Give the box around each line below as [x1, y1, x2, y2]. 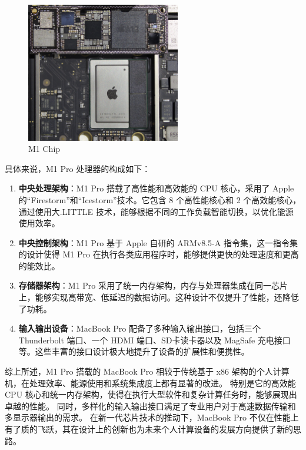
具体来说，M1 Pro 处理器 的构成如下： [5, 162, 151, 174]
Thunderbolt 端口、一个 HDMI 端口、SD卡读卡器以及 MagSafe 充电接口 [18, 333, 291, 346]
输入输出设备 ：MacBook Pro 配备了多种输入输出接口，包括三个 [18, 322, 261, 335]
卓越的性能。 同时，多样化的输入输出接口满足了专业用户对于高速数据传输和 [5, 399, 296, 412]
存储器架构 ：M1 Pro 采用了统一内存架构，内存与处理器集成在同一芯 [18, 279, 280, 292]
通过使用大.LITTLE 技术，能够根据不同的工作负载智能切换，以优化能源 [18, 205, 294, 217]
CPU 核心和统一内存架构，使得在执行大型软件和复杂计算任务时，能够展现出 [5, 388, 297, 401]
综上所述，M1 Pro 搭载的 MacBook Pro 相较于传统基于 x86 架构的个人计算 [5, 365, 290, 378]
